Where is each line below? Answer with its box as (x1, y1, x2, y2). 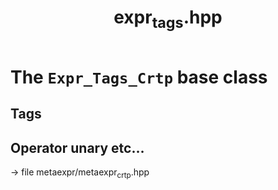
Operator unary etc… (10, 139, 145, 156)
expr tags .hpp (113, 6, 223, 32)
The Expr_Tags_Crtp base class (10, 66, 268, 88)
